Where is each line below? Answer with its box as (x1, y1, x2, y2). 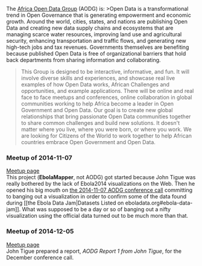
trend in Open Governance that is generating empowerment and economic (6, 11, 191, 19)
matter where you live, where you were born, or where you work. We (21, 126, 192, 133)
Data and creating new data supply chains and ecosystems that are (6, 24, 174, 31)
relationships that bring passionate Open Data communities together (21, 113, 191, 120)
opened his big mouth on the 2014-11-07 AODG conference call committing (6, 186, 193, 194)
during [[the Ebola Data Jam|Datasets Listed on (6, 199, 124, 207)
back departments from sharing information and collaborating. (6, 57, 161, 63)
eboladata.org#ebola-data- (125, 199, 193, 207)
